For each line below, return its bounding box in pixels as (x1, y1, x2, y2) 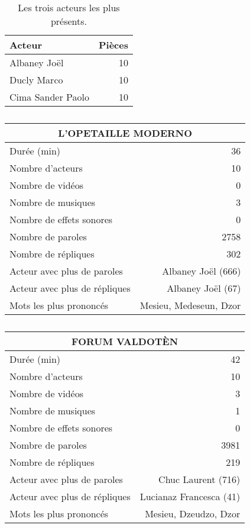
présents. (50, 14, 87, 28)
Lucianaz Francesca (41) (139, 490, 241, 503)
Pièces (98, 38, 128, 51)
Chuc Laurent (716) (158, 472, 241, 486)
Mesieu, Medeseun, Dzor (139, 298, 241, 312)
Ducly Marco (9, 73, 63, 86)
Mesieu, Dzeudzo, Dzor (145, 507, 241, 520)
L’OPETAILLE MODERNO (58, 126, 193, 140)
